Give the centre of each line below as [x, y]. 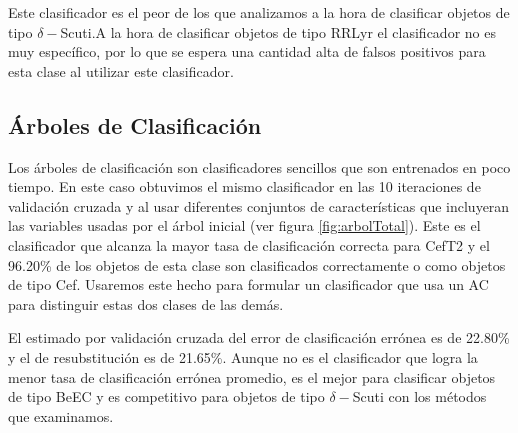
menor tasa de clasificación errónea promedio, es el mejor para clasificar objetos [252, 376]
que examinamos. [61, 415]
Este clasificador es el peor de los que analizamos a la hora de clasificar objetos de [259, 12]
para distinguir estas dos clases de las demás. [146, 303]
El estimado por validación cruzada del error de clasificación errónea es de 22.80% [259, 337]
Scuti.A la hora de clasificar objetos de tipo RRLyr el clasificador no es [278, 31]
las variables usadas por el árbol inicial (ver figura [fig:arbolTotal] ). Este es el [244, 225]
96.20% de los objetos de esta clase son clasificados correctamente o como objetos [257, 264]
